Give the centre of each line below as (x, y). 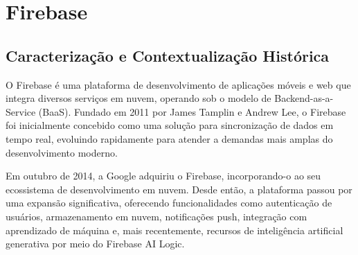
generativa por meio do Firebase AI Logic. (95, 244)
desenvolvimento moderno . (62, 152)
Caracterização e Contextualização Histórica (168, 55)
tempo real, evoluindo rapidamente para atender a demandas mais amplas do (169, 138)
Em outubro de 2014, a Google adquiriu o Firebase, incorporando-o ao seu (163, 176)
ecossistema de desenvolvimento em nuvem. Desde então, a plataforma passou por (179, 189)
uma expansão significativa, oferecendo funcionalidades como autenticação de (169, 203)
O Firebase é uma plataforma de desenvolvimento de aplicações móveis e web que (178, 84)
